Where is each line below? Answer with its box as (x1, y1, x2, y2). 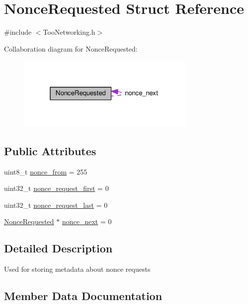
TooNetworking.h (43, 27, 95, 37)
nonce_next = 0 (62, 216, 112, 227)
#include (4, 27, 32, 37)
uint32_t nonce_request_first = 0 (4, 183, 109, 193)
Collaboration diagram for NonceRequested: (4, 43, 138, 54)
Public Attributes (4, 143, 96, 158)
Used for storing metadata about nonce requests (4, 264, 151, 274)
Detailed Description (4, 241, 113, 256)
